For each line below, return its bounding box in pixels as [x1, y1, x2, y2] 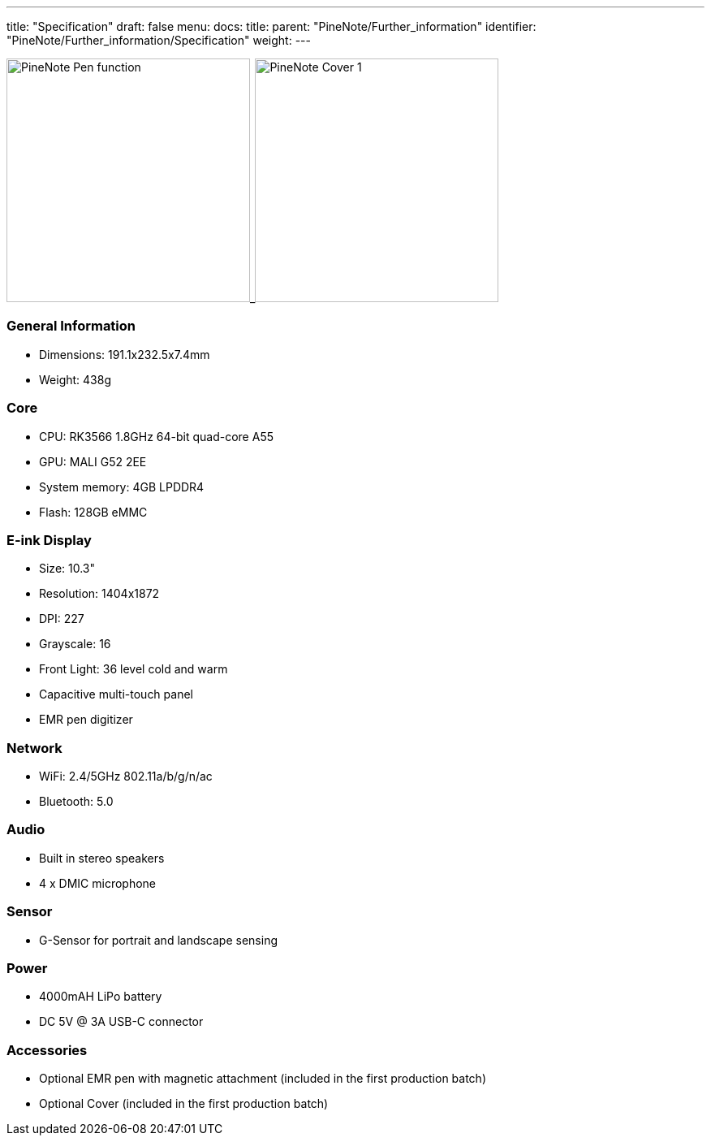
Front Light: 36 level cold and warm [39, 662, 228, 677]
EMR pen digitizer [39, 712, 133, 727]
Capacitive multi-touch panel [39, 687, 193, 702]
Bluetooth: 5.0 [39, 794, 114, 808]
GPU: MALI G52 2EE [39, 454, 147, 469]
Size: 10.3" [39, 561, 96, 576]
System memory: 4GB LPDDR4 [39, 479, 205, 494]
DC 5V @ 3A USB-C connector [39, 1014, 204, 1029]
